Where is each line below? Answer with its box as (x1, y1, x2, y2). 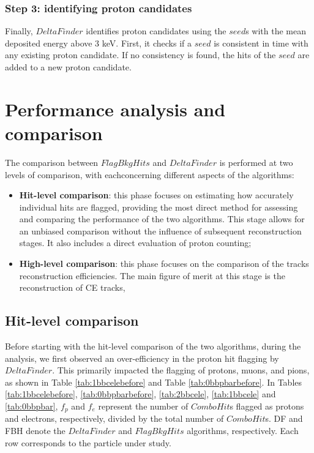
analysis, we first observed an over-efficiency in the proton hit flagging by (5, 351, 279, 364)
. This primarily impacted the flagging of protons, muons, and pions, (52, 364, 310, 376)
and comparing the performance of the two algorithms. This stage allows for (19, 212, 305, 225)
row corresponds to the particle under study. (5, 436, 171, 449)
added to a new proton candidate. (5, 61, 132, 73)
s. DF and (265, 412, 303, 425)
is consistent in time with (214, 36, 308, 49)
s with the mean (245, 24, 307, 37)
